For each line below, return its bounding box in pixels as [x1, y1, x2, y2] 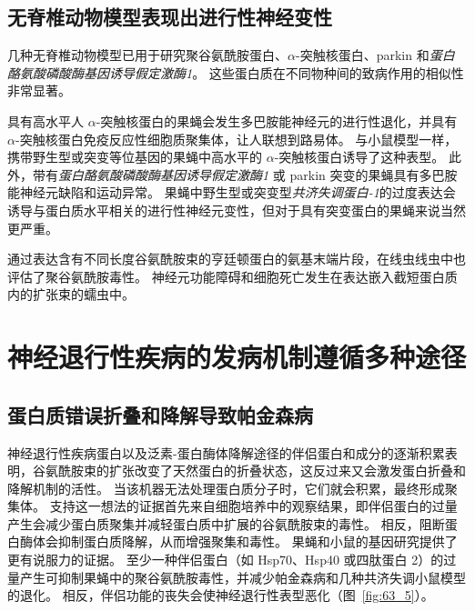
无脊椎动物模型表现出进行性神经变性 [7, 3, 332, 31]
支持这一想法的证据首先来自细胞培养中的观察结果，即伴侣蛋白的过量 [49, 496, 458, 516]
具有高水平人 [7, 111, 84, 130]
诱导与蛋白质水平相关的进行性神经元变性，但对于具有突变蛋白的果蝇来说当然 [7, 200, 466, 219]
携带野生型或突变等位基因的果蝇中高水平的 [7, 147, 262, 166]
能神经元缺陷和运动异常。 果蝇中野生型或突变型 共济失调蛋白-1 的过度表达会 [7, 183, 456, 202]
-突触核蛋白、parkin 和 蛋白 [295, 45, 455, 65]
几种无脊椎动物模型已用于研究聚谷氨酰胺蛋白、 [7, 45, 288, 65]
